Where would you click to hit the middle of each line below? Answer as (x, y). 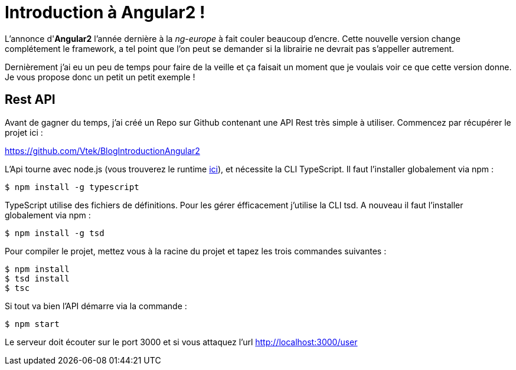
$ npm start (32, 324)
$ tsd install (37, 278)
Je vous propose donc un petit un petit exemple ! (100, 77)
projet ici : (24, 132)
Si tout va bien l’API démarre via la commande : (96, 306)
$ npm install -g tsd (55, 233)
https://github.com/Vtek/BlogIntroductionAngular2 (102, 150)
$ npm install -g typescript (72, 187)
